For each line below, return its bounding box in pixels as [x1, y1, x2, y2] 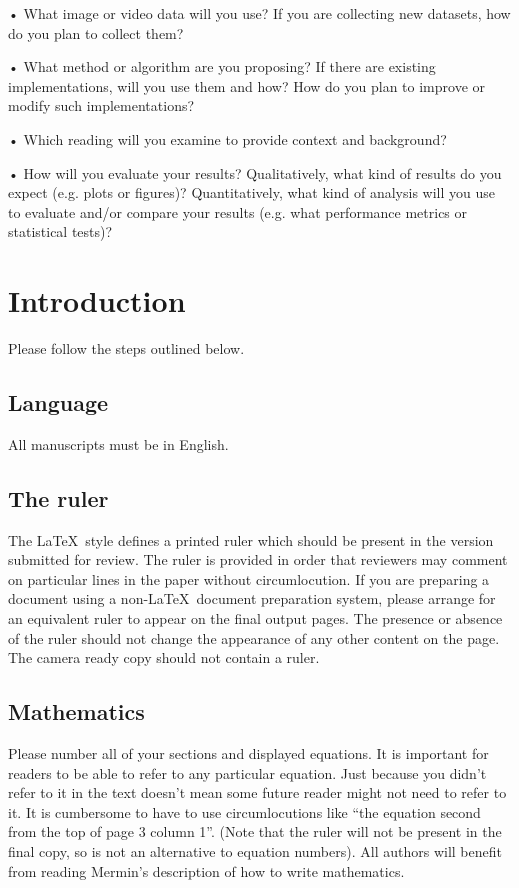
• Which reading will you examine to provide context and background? [8, 128, 447, 149]
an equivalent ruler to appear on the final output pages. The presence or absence [8, 608, 503, 629]
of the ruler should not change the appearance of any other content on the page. [8, 627, 500, 648]
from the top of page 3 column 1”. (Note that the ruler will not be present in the [8, 821, 502, 842]
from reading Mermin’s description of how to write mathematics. [8, 860, 405, 881]
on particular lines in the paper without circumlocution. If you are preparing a [8, 568, 490, 589]
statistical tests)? [8, 221, 113, 242]
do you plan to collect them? [8, 22, 184, 43]
